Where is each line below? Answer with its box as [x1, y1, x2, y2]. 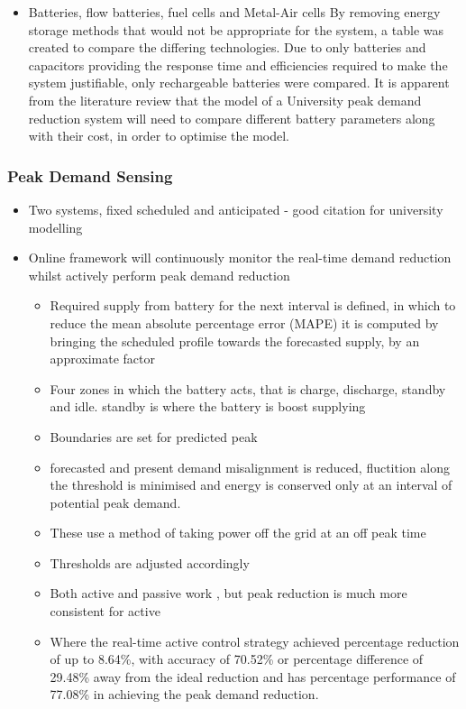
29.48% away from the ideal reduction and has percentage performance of [50, 667, 456, 686]
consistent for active [50, 602, 160, 621]
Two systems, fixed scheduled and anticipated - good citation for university [28, 199, 443, 218]
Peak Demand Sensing [7, 164, 173, 187]
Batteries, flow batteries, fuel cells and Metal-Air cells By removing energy [28, 3, 441, 21]
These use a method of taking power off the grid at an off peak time [50, 523, 426, 542]
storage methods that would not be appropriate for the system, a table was [28, 20, 443, 39]
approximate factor [50, 349, 155, 368]
